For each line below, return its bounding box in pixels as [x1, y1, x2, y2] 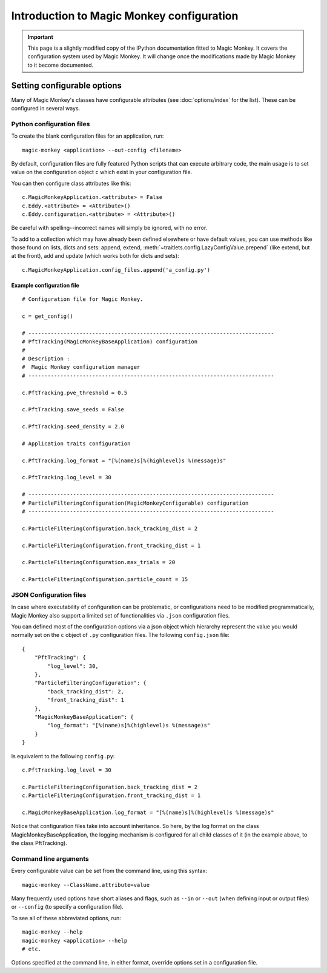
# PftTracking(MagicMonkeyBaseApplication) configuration [22, 338, 198, 345]
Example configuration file [11, 281, 80, 289]
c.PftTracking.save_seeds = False [22, 406, 124, 413]
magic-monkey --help [22, 929, 83, 935]
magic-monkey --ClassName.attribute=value [22, 881, 150, 888]
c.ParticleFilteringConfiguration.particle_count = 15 [22, 576, 188, 583]
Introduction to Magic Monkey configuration [11, 9, 239, 22]
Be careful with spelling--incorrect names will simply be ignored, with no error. [11, 224, 208, 232]
